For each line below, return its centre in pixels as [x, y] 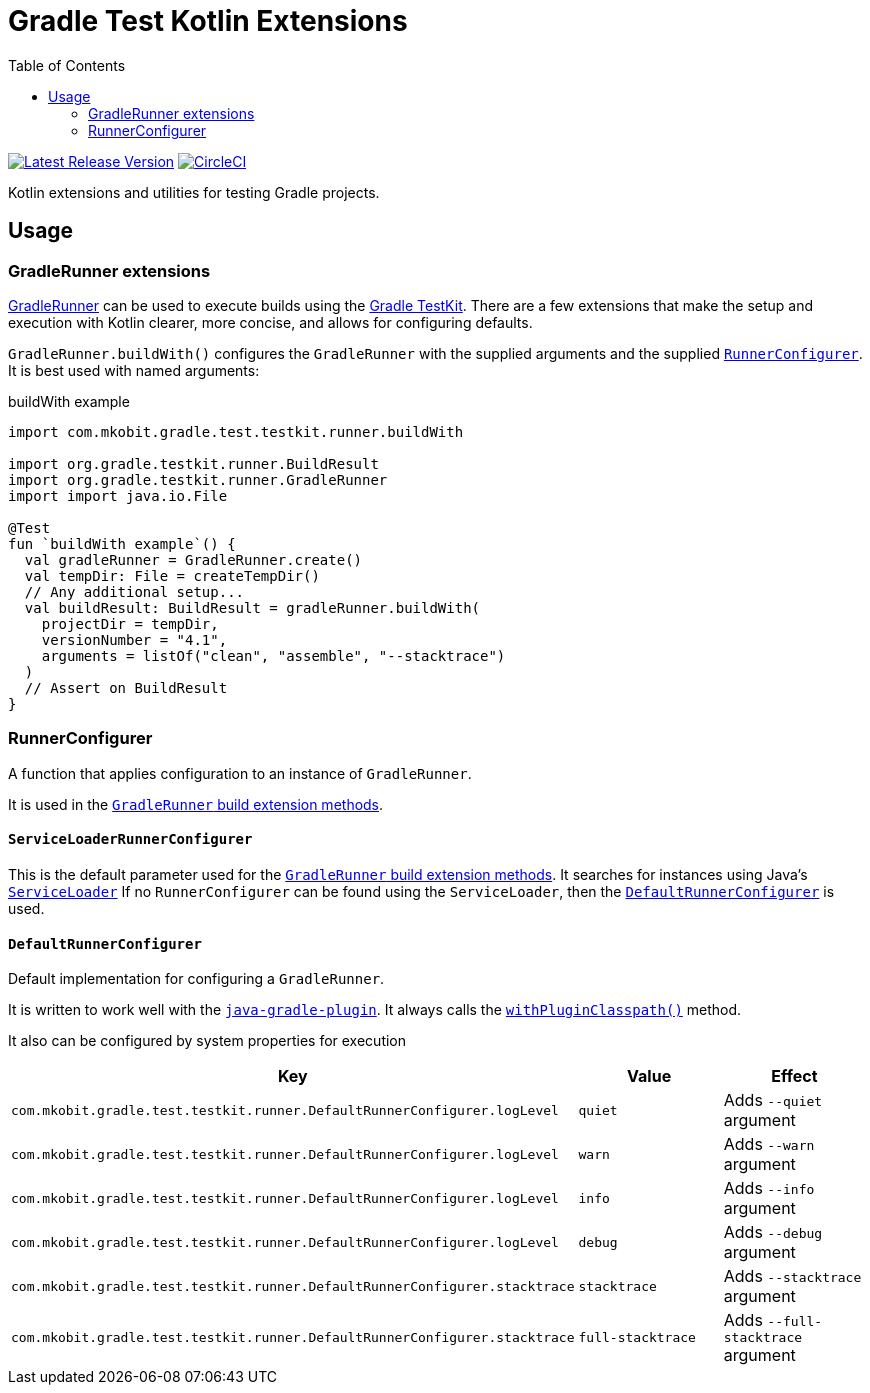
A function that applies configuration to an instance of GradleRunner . [240, 773]
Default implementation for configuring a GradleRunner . [196, 979]
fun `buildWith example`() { [122, 543]
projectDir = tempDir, [130, 623]
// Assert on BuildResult [126, 687]
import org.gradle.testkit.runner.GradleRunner [198, 479]
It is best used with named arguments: [134, 370]
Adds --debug [773, 1232]
